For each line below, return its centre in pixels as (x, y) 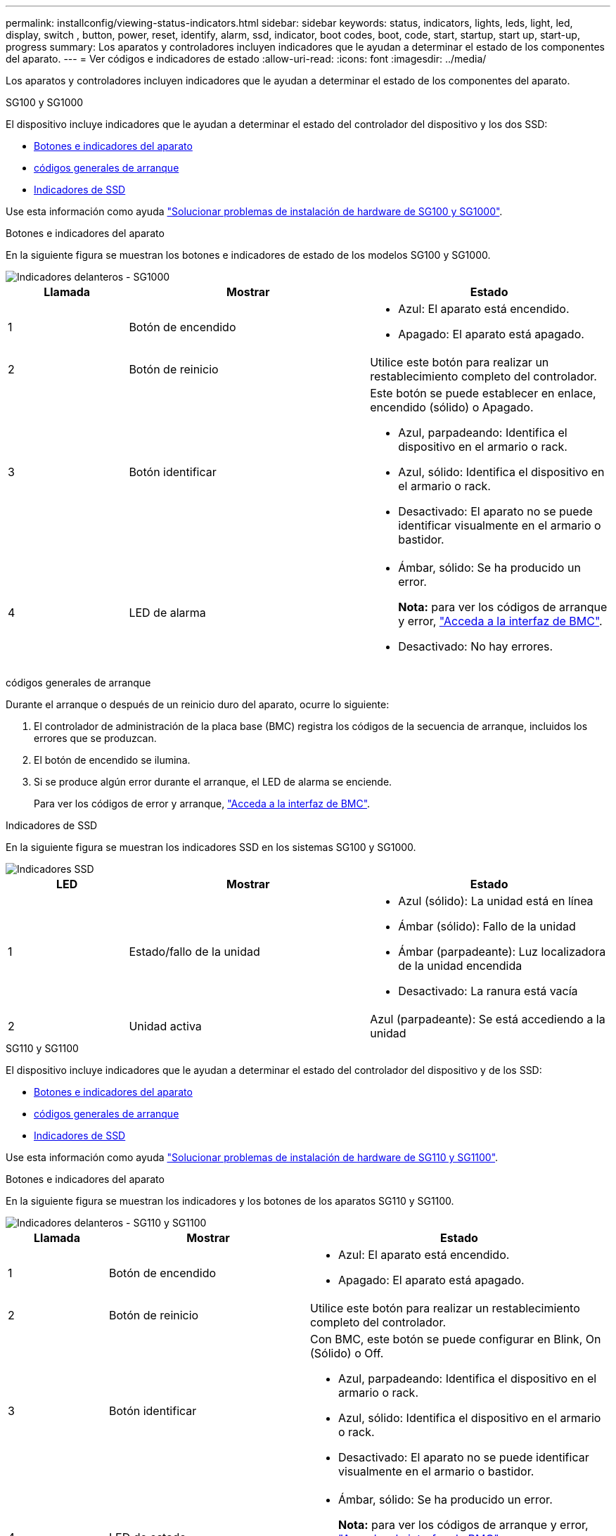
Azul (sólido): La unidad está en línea (496, 901)
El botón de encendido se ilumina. (112, 760)
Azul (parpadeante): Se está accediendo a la (488, 1019)
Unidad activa (165, 1026)
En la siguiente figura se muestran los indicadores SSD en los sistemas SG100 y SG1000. (211, 847)
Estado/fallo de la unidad (194, 952)
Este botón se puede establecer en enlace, (483, 393)
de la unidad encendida (460, 966)
